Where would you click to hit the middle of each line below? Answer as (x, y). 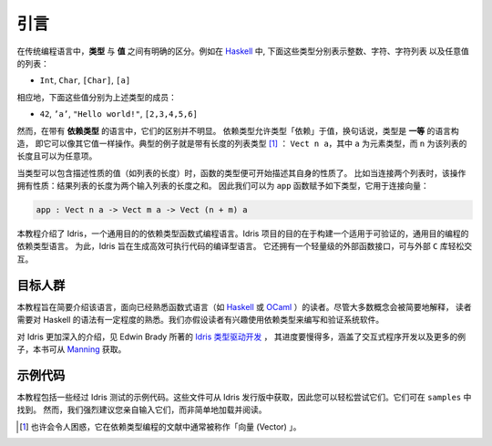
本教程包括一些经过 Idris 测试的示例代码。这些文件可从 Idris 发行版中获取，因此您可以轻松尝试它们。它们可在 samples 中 (244, 397)
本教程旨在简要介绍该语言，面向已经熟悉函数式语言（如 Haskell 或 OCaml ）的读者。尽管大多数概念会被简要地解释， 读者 (245, 306)
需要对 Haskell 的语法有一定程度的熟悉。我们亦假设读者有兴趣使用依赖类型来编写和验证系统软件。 (200, 320)
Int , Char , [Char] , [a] (85, 80)
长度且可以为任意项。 (57, 156)
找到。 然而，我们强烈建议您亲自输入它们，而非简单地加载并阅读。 (142, 410)
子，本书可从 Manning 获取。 (72, 349)
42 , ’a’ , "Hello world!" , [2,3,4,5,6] (118, 114)
